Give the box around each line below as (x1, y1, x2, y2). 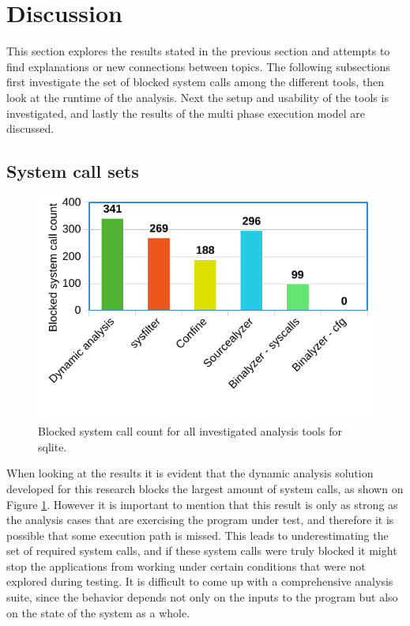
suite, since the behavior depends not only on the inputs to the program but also (6, 589, 398, 605)
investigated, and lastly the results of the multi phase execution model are (6, 104, 365, 121)
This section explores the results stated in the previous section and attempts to (6, 43, 390, 59)
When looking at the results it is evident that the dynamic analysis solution (6, 465, 374, 481)
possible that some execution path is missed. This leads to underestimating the (6, 526, 389, 543)
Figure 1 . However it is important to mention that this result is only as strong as (6, 496, 398, 512)
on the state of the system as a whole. (6, 604, 190, 620)
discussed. (6, 120, 55, 137)
